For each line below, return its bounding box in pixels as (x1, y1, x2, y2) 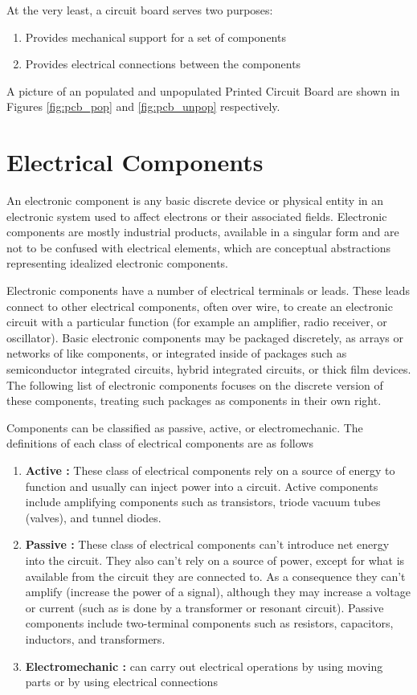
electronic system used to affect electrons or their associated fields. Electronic (6, 207, 387, 224)
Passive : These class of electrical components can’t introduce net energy (25, 536, 390, 553)
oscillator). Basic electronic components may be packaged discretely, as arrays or (6, 329, 403, 345)
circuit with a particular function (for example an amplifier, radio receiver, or (6, 313, 387, 330)
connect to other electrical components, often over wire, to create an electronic (6, 297, 393, 314)
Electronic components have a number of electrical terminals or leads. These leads (6, 282, 410, 299)
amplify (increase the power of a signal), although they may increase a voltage (25, 583, 411, 600)
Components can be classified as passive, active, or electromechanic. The (6, 419, 363, 435)
